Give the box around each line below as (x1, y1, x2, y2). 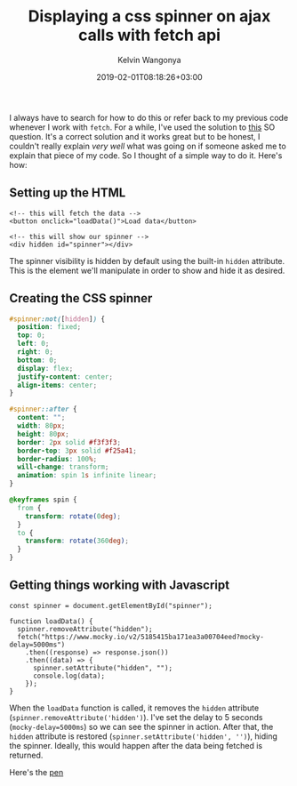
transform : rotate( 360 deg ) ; (25, 536, 129, 546)
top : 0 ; (17, 331, 46, 340)
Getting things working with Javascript (9, 578, 229, 593)
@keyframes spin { (9, 495, 77, 504)
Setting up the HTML (9, 185, 126, 201)
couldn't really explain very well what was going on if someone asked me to (9, 140, 286, 151)
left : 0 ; (17, 340, 50, 349)
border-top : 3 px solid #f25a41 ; (17, 446, 138, 455)
